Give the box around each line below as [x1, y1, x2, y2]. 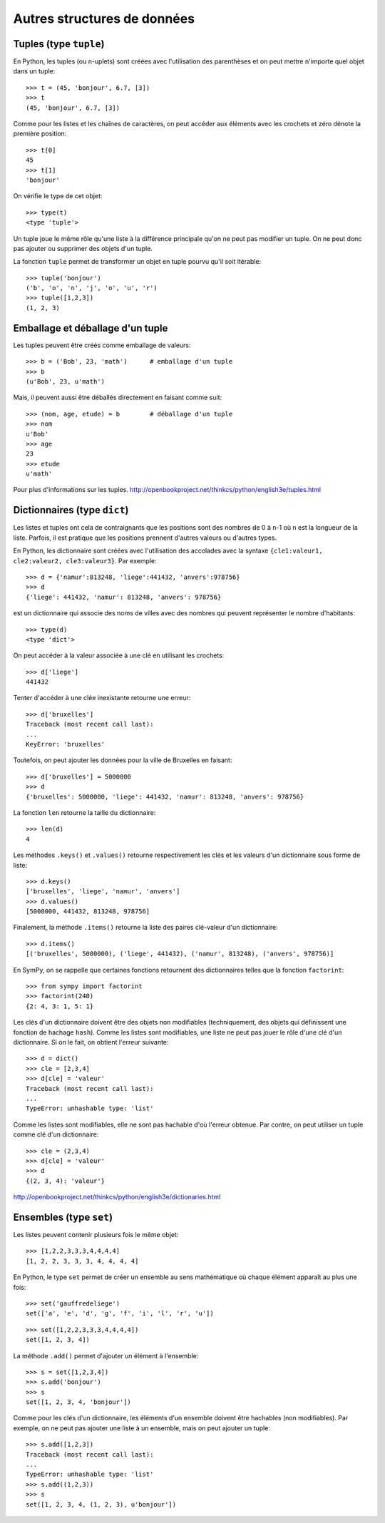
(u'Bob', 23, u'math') [26, 377, 106, 385]
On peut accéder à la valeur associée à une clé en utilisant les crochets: [13, 651, 225, 660]
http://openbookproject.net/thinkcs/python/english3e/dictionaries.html [13, 1193, 221, 1201]
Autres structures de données [13, 11, 195, 26]
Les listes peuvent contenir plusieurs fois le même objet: [13, 1230, 179, 1239]
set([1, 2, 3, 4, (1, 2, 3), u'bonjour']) [26, 1500, 177, 1508]
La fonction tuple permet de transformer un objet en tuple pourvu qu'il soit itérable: [13, 257, 262, 266]
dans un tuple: [13, 67, 56, 76]
